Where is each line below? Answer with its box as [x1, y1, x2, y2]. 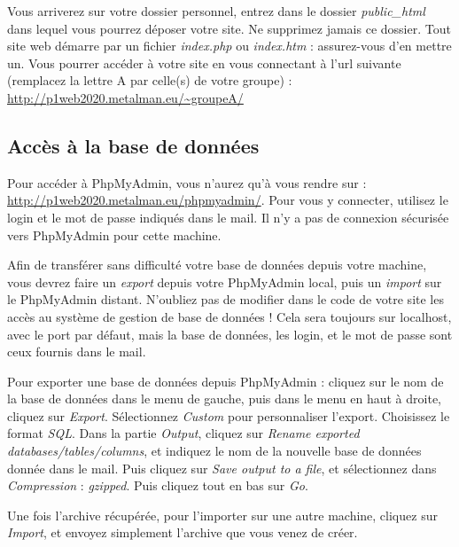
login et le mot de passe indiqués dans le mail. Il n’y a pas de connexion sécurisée [7, 207, 449, 226]
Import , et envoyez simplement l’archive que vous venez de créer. [7, 523, 358, 542]
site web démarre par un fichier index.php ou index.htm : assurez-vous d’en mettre [7, 36, 452, 55]
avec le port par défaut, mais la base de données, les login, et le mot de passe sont [7, 324, 453, 343]
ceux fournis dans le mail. [7, 342, 146, 361]
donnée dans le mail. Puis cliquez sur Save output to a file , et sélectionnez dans [7, 458, 437, 477]
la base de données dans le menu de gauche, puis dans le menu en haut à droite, [7, 389, 441, 408]
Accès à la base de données [7, 131, 260, 159]
